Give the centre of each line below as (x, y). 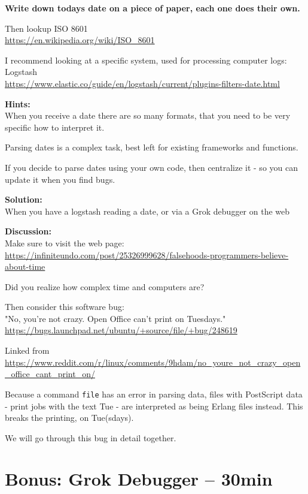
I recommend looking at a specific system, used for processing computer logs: (146, 60)
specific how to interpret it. (55, 127)
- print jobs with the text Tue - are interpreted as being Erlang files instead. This (154, 406)
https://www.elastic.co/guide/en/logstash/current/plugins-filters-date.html (142, 83)
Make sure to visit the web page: (65, 243)
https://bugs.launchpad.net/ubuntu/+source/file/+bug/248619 (121, 330)
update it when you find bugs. (60, 179)
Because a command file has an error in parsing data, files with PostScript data (154, 394)
